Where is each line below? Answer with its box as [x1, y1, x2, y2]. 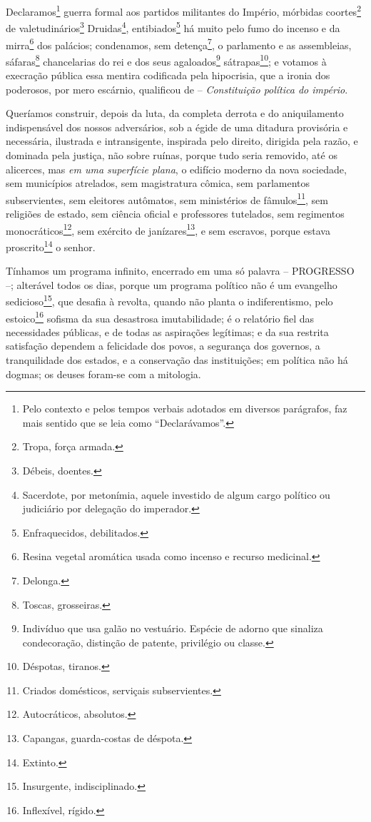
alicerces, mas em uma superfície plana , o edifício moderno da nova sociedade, [6, 161, 347, 176]
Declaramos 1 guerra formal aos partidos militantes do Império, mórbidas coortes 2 [6, 2, 361, 19]
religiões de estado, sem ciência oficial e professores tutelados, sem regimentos [6, 206, 345, 220]
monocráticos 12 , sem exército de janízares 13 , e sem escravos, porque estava [6, 220, 330, 238]
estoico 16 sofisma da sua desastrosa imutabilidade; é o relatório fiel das [6, 308, 314, 325]
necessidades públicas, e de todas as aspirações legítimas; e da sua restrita [6, 324, 329, 339]
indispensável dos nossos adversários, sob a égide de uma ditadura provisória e [6, 119, 348, 134]
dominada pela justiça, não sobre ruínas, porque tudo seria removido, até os [6, 147, 337, 162]
